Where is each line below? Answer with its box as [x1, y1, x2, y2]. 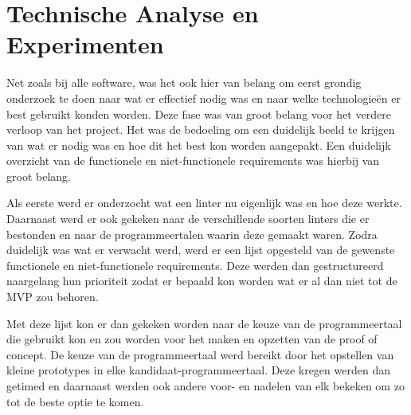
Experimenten [6, 28, 164, 61]
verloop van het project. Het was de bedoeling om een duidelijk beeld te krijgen [6, 121, 395, 138]
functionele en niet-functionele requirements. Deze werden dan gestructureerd [6, 256, 384, 273]
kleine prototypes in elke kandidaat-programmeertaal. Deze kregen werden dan [6, 362, 390, 378]
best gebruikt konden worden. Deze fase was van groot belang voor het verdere [6, 105, 391, 122]
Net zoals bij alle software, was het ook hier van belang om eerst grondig [6, 74, 362, 91]
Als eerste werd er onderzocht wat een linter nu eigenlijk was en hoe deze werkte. [6, 194, 402, 211]
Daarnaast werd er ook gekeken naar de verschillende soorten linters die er [6, 210, 370, 227]
